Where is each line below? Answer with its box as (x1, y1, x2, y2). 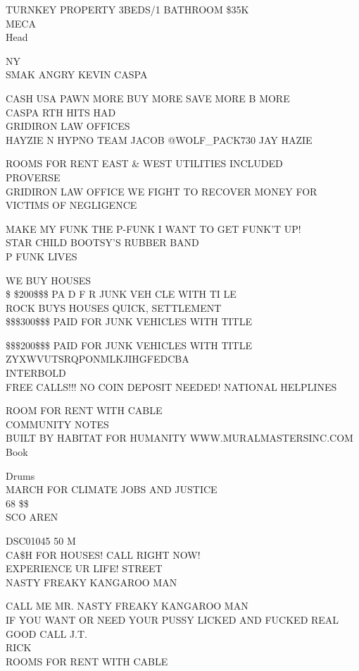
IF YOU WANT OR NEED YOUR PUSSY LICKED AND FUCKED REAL (6, 612, 339, 627)
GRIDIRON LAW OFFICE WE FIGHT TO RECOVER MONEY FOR (6, 183, 317, 198)
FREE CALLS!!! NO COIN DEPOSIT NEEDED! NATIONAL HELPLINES (6, 379, 337, 394)
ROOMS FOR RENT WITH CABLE (6, 653, 168, 668)
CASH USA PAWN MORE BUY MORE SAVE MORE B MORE (6, 90, 290, 105)
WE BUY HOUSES (6, 272, 92, 287)
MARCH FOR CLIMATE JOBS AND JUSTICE (6, 482, 218, 497)
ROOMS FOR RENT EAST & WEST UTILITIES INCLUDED (6, 156, 283, 171)
